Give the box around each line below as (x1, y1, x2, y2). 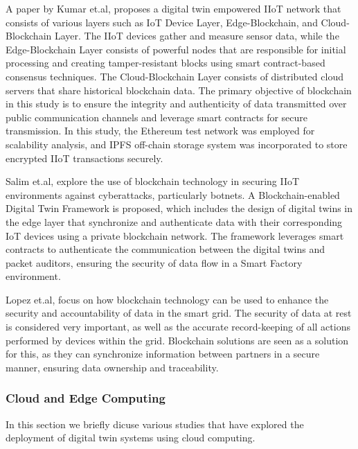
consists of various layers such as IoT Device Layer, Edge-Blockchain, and (6, 15, 318, 29)
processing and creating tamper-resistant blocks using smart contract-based (6, 55, 325, 70)
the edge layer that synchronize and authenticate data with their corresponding (6, 214, 343, 229)
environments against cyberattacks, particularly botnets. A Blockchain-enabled (6, 187, 340, 202)
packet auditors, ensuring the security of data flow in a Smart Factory (6, 255, 303, 270)
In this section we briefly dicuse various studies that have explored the (6, 416, 304, 431)
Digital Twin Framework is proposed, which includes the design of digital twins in (6, 201, 353, 215)
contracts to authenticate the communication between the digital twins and (6, 242, 325, 256)
